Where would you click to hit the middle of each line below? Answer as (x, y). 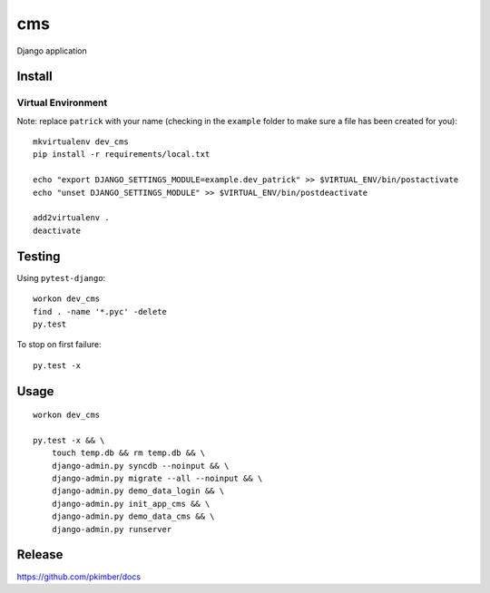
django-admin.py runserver (112, 529)
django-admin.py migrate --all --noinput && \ (157, 479)
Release (40, 554)
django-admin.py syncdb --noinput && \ (140, 466)
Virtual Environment (62, 102)
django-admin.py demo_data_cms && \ (133, 516)
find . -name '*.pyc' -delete (100, 311)
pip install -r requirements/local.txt (122, 155)
